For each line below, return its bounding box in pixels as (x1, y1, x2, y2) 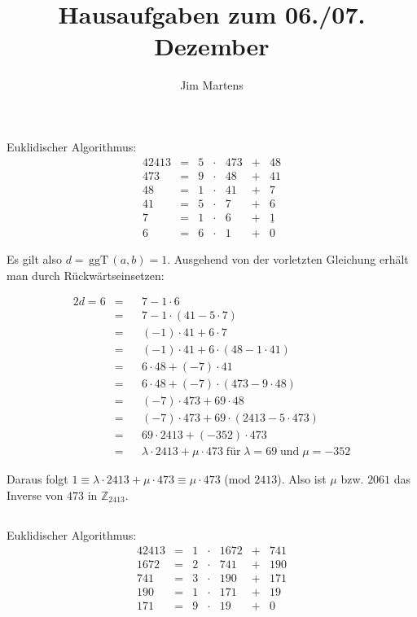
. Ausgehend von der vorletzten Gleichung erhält (167, 250, 409, 267)
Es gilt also (7, 250, 63, 267)
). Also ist (277, 470, 327, 488)
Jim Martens (180, 77, 244, 94)
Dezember (154, 29, 270, 63)
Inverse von (7, 487, 64, 503)
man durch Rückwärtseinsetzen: (7, 266, 165, 283)
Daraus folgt (7, 470, 68, 488)
